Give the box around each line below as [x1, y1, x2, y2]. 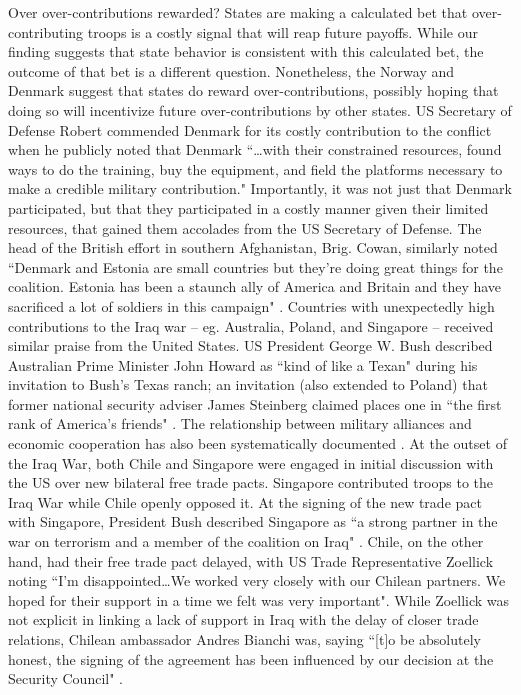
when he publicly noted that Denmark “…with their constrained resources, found [8, 139, 502, 160]
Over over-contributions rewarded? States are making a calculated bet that [8, 2, 468, 22]
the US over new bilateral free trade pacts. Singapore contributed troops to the [8, 472, 494, 493]
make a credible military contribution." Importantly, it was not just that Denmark [8, 178, 512, 199]
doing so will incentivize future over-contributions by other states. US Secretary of [8, 99, 512, 120]
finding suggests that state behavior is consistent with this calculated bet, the [8, 41, 484, 62]
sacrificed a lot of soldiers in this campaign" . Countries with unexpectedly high [8, 295, 495, 316]
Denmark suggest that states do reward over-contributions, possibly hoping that [8, 80, 499, 101]
